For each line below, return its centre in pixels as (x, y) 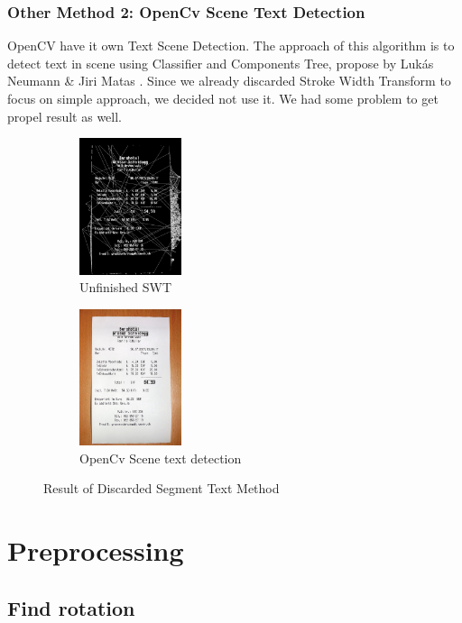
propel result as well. (65, 116)
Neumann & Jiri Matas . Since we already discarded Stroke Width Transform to (229, 81)
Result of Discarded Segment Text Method (162, 488)
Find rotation (71, 607)
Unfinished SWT (125, 287)
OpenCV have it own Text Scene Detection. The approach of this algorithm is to (231, 46)
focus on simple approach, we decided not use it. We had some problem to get (223, 98)
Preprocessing (96, 550)
